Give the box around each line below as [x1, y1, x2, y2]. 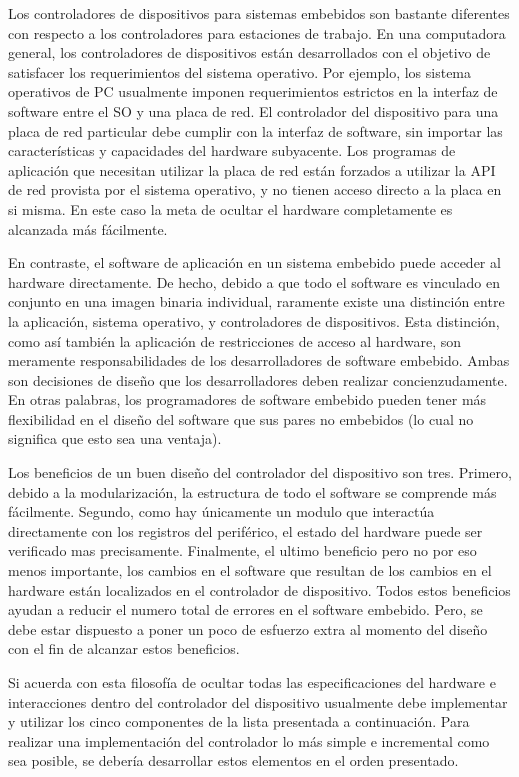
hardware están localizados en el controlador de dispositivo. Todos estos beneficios [8, 579, 511, 600]
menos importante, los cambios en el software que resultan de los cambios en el [8, 560, 492, 581]
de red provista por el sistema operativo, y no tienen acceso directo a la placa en [8, 179, 502, 200]
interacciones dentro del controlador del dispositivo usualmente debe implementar [8, 691, 508, 712]
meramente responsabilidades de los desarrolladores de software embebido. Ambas [8, 350, 510, 371]
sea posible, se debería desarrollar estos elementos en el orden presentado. [8, 750, 459, 771]
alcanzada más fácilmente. [8, 218, 168, 239]
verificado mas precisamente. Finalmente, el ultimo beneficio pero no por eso [8, 540, 477, 561]
